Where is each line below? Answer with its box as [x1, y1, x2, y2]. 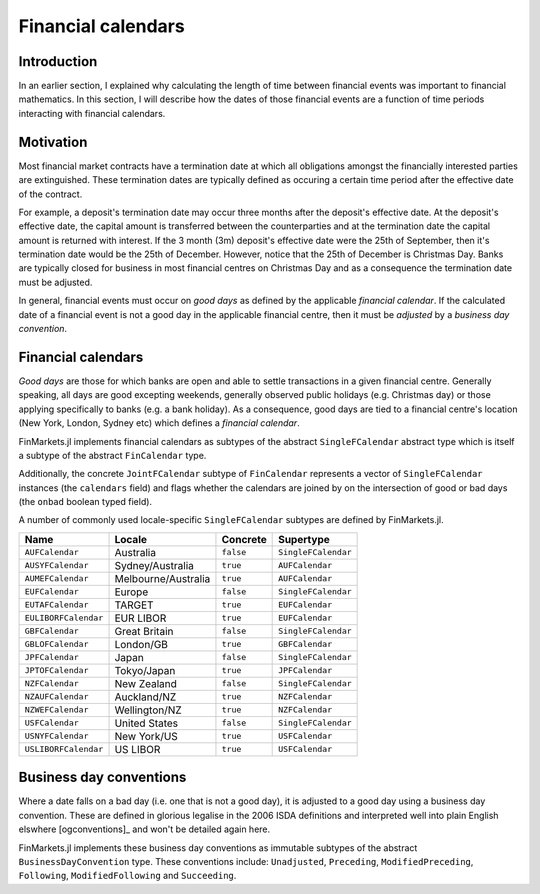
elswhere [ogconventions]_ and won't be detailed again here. [18, 823, 271, 835]
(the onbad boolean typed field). [18, 496, 153, 508]
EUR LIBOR [114, 611, 167, 625]
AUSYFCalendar [24, 560, 89, 571]
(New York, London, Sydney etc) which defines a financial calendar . [18, 417, 300, 429]
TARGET [114, 598, 154, 612]
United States [114, 716, 179, 730]
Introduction [18, 53, 98, 70]
